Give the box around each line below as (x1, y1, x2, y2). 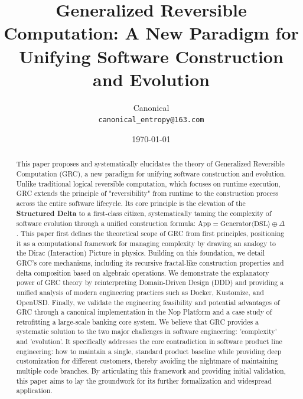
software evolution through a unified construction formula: (16, 218, 196, 228)
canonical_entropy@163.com (98, 116, 204, 125)
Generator (220, 220, 252, 228)
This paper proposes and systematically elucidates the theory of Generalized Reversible (16, 159, 285, 169)
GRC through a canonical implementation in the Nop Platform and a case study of (16, 307, 272, 317)
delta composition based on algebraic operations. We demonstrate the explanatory (16, 267, 269, 277)
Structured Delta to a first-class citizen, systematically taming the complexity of (16, 208, 272, 218)
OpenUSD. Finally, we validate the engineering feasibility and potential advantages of (16, 297, 280, 307)
